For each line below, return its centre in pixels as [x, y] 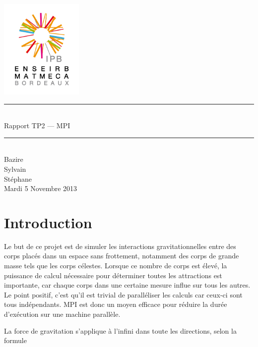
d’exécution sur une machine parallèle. [62, 314]
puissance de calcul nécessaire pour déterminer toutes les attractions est [113, 275]
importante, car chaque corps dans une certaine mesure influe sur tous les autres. [127, 285]
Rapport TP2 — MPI [37, 125]
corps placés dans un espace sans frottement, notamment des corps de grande [122, 256]
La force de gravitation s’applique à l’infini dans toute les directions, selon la [120, 330]
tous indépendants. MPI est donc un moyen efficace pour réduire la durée [116, 304]
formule [15, 340]
